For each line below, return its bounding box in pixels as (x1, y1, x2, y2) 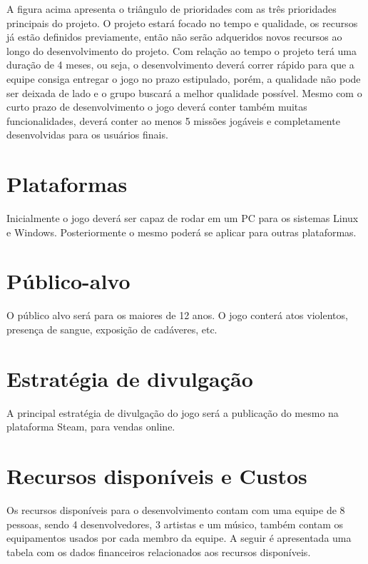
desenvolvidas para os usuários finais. (6, 127, 168, 142)
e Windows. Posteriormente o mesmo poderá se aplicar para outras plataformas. (6, 224, 357, 239)
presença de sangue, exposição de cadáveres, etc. (6, 321, 218, 336)
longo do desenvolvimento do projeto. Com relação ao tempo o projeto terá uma (6, 43, 357, 58)
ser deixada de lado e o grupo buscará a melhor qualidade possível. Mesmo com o (6, 85, 362, 100)
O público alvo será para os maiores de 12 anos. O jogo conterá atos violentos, (6, 308, 348, 323)
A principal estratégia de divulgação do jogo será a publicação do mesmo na (6, 405, 339, 420)
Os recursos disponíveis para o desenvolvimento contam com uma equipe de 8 (6, 503, 345, 517)
